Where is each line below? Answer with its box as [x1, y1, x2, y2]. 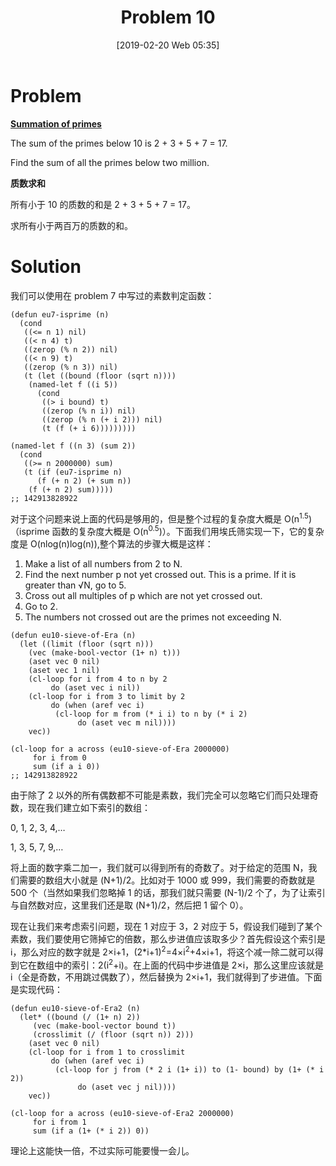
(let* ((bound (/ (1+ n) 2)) [19, 1012, 141, 1023]
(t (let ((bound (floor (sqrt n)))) [23, 371, 177, 381]
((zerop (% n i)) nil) [41, 406, 137, 416]
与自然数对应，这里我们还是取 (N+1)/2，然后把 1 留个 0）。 [10, 899, 249, 911]
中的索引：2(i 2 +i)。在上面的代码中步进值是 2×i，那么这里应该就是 [53, 957, 325, 971]
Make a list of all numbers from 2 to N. [24, 557, 183, 570]
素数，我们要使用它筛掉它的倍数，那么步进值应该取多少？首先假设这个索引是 [10, 932, 326, 945]
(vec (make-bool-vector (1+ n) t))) [28, 647, 182, 658]
